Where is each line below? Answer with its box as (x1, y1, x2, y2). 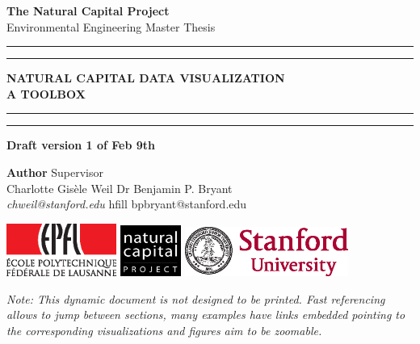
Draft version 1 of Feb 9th (6, 136, 156, 153)
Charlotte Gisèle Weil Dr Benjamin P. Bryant (6, 179, 233, 196)
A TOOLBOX (6, 85, 86, 102)
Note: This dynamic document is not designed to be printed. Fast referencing (6, 290, 385, 307)
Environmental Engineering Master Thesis (6, 18, 216, 35)
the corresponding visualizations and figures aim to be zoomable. (6, 321, 322, 338)
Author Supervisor (6, 163, 103, 180)
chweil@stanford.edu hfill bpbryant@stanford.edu (6, 195, 247, 212)
